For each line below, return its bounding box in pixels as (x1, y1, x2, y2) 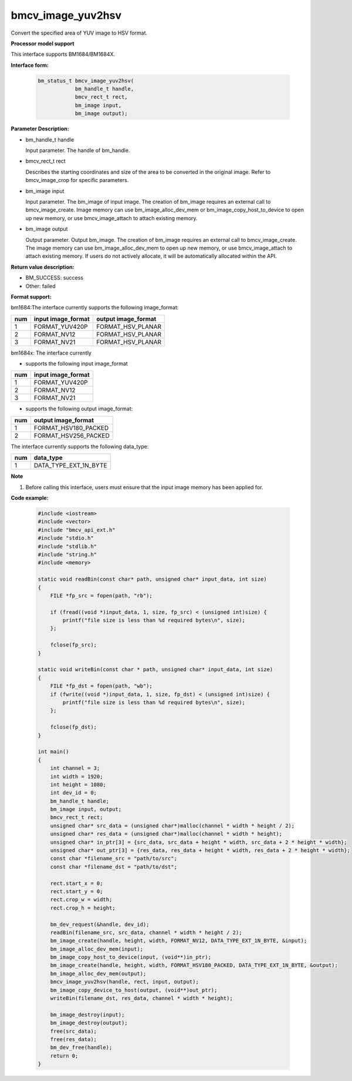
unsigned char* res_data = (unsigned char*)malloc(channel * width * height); (50, 831, 283, 837)
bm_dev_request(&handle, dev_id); (50, 921, 150, 928)
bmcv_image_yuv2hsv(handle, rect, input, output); (50, 978, 199, 985)
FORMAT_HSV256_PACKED (33, 432, 110, 440)
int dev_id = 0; (50, 790, 97, 796)
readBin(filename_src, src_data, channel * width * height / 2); (50, 929, 242, 936)
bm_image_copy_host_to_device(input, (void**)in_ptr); (50, 954, 211, 961)
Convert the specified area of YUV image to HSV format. (11, 29, 148, 36)
